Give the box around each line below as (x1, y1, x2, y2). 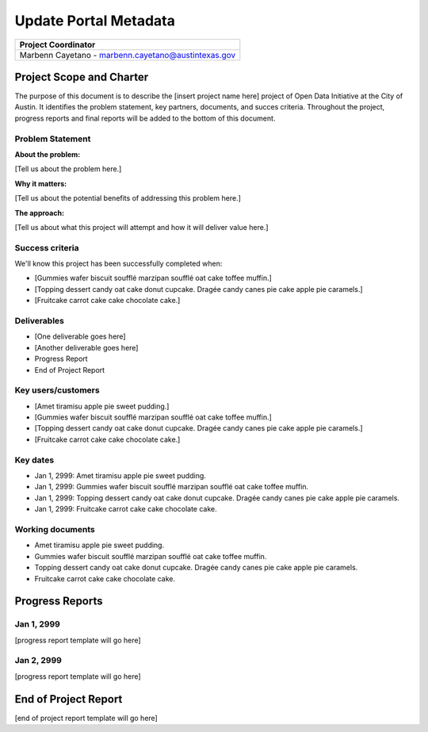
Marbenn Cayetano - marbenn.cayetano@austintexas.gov (19, 49, 236, 60)
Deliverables (14, 316, 65, 327)
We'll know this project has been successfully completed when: (14, 259, 223, 269)
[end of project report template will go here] (14, 713, 158, 722)
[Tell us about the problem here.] (14, 164, 122, 174)
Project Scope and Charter (14, 70, 149, 83)
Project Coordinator (19, 39, 96, 50)
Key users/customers (14, 385, 100, 396)
